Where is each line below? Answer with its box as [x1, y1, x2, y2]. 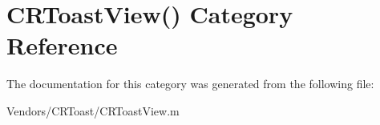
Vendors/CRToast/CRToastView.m [6, 102, 180, 119]
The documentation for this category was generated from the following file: [6, 75, 374, 92]
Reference [6, 29, 118, 62]
